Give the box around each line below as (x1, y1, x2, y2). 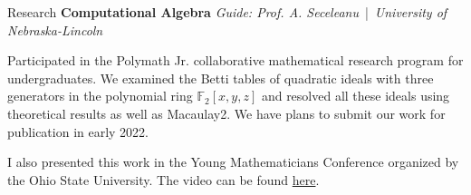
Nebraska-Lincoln (7, 20, 103, 39)
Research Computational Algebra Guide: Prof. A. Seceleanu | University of (7, 3, 447, 21)
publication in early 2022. (7, 122, 149, 141)
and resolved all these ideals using (261, 86, 450, 105)
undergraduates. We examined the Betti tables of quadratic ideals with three (7, 68, 434, 87)
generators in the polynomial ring (7, 86, 193, 105)
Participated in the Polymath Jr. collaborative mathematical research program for (7, 51, 464, 70)
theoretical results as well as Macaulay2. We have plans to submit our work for (7, 103, 446, 122)
